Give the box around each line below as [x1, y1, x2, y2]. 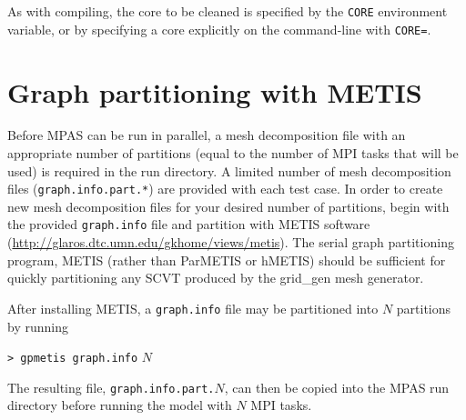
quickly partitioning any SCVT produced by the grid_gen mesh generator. [7, 268, 424, 287]
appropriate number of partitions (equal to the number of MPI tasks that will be [7, 144, 459, 163]
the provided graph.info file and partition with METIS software [7, 215, 370, 234]
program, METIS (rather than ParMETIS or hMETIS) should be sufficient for [7, 250, 446, 269]
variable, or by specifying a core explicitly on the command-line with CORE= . [7, 19, 431, 38]
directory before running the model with [7, 395, 232, 415]
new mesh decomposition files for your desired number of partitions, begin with [7, 196, 450, 215]
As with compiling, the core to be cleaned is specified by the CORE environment [7, 2, 448, 20]
